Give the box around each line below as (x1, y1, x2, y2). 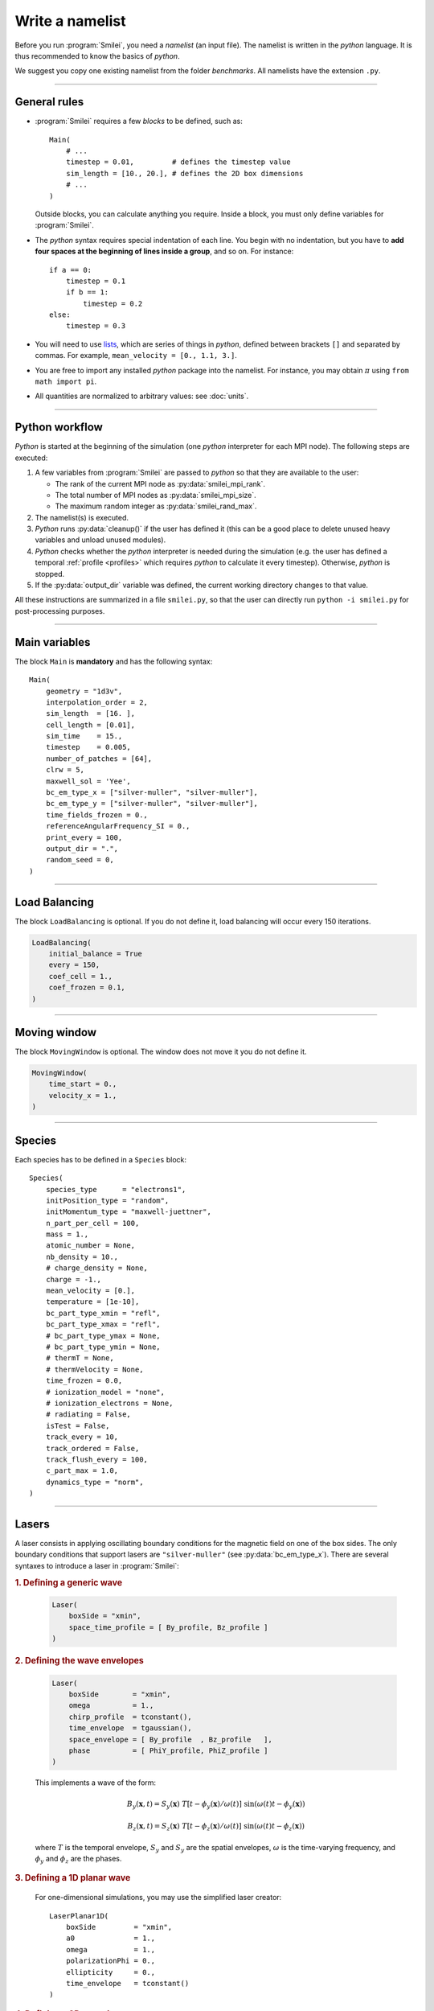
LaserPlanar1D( (49, 1911, 109, 1920)
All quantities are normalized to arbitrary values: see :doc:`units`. (35, 391, 249, 401)
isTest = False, (45, 1421, 110, 1430)
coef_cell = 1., (48, 972, 113, 981)
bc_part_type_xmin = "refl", (45, 1308, 161, 1318)
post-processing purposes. (14, 606, 105, 615)
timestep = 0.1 (65, 276, 126, 286)
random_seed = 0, (45, 855, 114, 865)
